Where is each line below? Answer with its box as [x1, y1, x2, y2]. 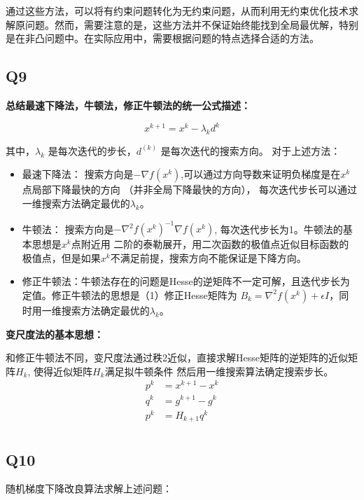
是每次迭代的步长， [48, 143, 136, 158]
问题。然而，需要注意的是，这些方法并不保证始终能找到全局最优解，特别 [24, 17, 358, 32]
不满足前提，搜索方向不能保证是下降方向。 [110, 250, 307, 265]
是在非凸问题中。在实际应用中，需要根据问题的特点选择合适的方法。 [6, 31, 319, 46]
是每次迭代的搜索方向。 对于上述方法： [160, 143, 341, 158]
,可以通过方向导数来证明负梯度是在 [181, 167, 341, 181]
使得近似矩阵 [34, 363, 93, 378]
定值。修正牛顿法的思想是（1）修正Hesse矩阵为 [22, 287, 237, 302]
